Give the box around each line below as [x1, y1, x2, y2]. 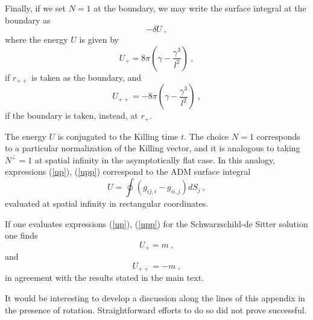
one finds [5, 229, 38, 242]
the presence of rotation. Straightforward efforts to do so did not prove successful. [5, 303, 307, 316]
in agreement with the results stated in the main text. [5, 271, 204, 284]
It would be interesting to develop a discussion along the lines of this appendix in [5, 291, 305, 304]
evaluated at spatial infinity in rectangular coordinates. [5, 197, 209, 210]
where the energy [5, 33, 68, 46]
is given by [79, 33, 119, 46]
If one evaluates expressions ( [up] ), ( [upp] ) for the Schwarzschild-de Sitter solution [5, 217, 308, 230]
